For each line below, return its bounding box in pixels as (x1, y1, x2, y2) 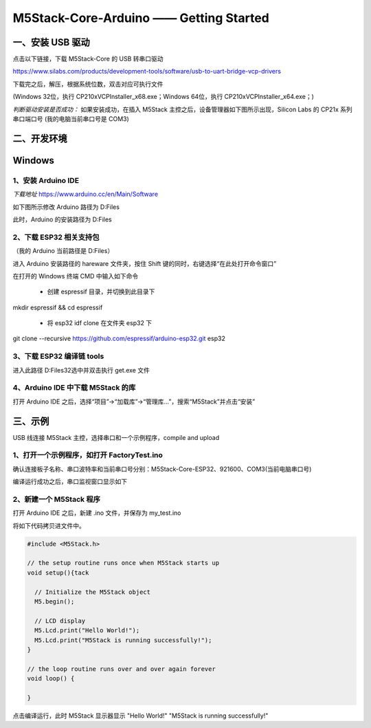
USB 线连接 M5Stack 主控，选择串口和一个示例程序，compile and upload (12, 433, 220, 441)
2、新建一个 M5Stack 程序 (12, 494, 101, 504)
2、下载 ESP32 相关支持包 (12, 232, 100, 242)
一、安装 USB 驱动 (12, 36, 90, 48)
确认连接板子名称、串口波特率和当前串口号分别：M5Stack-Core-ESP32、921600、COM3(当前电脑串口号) (12, 465, 312, 473)
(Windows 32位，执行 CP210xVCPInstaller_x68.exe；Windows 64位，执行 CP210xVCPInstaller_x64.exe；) (12, 93, 314, 101)
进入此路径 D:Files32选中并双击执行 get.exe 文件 (12, 366, 150, 374)
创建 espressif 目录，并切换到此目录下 (47, 287, 155, 296)
